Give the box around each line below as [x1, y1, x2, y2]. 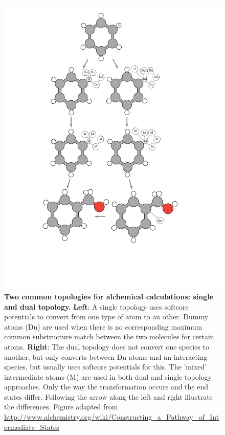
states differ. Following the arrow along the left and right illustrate [4, 391, 213, 402]
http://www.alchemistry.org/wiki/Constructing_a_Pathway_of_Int [4, 411, 219, 422]
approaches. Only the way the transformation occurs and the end [4, 381, 209, 392]
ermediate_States [4, 421, 59, 432]
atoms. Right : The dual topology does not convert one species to [4, 341, 209, 352]
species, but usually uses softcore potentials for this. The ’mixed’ [4, 361, 207, 372]
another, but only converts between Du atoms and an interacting [4, 351, 208, 362]
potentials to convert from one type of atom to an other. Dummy [4, 311, 208, 322]
